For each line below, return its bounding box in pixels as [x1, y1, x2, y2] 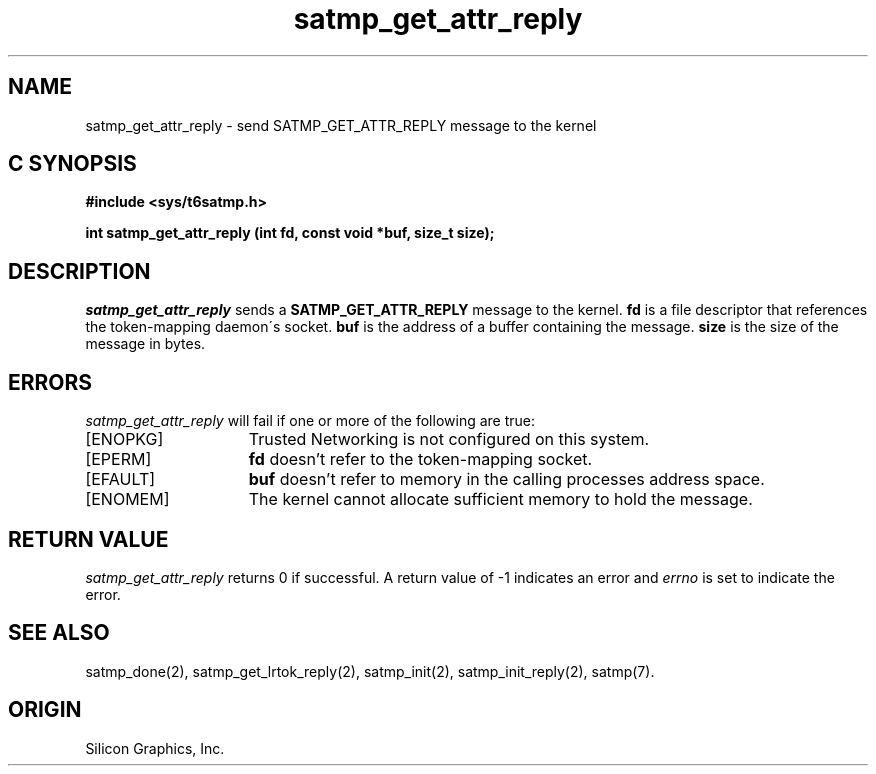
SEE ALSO [8, 620, 110, 646]
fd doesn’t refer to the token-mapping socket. [248, 449, 593, 470]
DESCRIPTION [8, 258, 151, 284]
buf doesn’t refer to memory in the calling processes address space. [248, 469, 765, 490]
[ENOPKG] [85, 429, 164, 450]
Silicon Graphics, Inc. [85, 739, 225, 757]
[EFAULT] [85, 469, 156, 490]
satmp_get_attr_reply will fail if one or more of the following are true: [85, 412, 535, 430]
